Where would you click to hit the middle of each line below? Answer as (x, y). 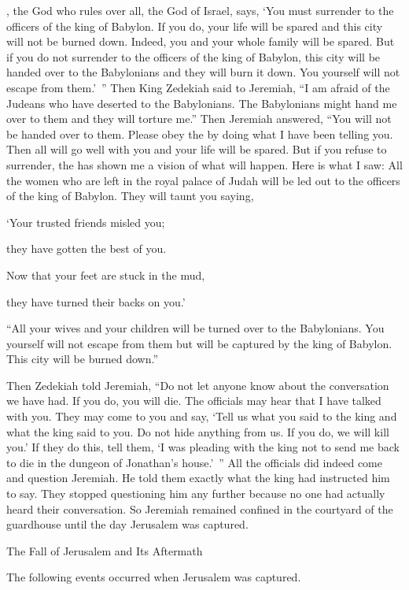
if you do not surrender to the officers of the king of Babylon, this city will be (193, 56)
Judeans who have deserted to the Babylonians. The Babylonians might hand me (202, 103)
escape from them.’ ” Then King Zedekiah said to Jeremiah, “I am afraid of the (198, 87)
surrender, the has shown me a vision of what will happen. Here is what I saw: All (204, 164)
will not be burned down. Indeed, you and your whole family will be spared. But (201, 41)
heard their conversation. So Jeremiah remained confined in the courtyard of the (200, 508)
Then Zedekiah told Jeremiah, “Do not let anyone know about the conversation (198, 385)
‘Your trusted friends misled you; (86, 222)
